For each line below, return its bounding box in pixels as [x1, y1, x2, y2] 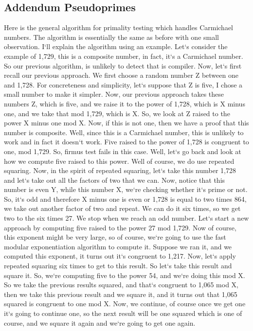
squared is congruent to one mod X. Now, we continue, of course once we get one [4, 298, 246, 309]
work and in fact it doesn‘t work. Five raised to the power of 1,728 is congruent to [4, 137, 249, 147]
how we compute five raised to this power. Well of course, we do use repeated [4, 156, 235, 166]
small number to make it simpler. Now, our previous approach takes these [4, 89, 224, 99]
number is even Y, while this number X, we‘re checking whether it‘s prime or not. [4, 184, 248, 194]
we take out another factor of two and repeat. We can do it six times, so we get [4, 203, 241, 213]
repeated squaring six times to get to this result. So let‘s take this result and [4, 261, 232, 271]
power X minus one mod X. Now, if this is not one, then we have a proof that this [4, 118, 249, 128]
